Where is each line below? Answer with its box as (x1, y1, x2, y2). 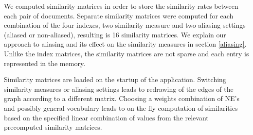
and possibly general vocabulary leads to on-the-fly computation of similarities (4, 102, 238, 113)
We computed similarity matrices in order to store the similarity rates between (4, 1, 238, 11)
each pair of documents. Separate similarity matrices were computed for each (4, 10, 234, 20)
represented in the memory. (4, 58, 86, 68)
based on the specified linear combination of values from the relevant (4, 112, 209, 122)
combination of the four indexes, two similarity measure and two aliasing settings (4, 20, 246, 30)
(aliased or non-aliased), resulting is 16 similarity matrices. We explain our (4, 29, 226, 39)
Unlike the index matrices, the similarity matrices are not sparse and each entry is (4, 48, 249, 58)
